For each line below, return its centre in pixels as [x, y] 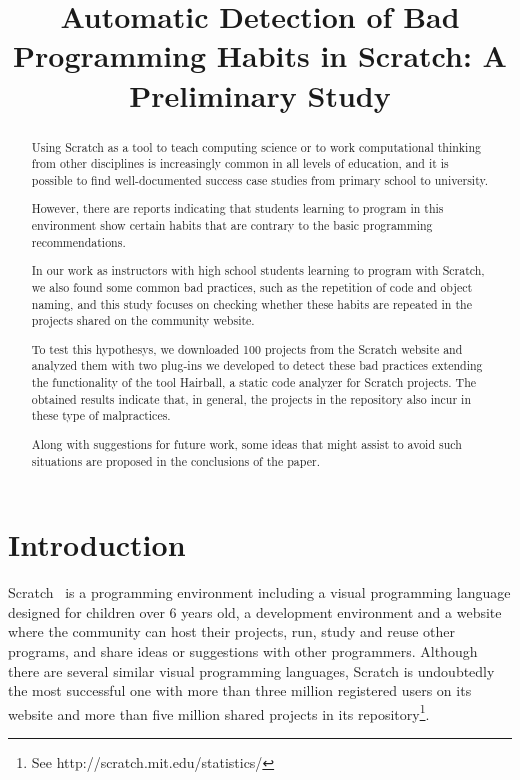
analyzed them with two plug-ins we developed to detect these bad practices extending [257, 365]
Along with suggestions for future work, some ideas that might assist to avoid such [246, 443]
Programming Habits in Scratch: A [260, 55]
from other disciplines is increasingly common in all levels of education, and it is [240, 163]
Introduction [97, 544]
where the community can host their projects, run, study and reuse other [231, 631]
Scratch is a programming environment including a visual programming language [259, 592]
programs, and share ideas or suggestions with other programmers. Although [243, 650]
